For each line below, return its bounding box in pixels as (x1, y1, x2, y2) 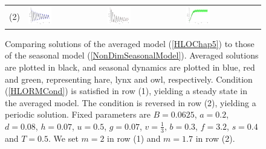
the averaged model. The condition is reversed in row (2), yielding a (5, 96, 256, 109)
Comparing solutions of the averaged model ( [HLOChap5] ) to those (5, 37, 255, 49)
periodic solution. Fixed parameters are (5, 108, 151, 121)
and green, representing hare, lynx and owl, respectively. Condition (5, 72, 253, 85)
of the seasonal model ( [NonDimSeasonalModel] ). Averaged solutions (5, 49, 259, 62)
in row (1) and (107, 132, 161, 144)
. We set (48, 132, 79, 144)
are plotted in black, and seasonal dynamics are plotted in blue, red (5, 60, 255, 73)
